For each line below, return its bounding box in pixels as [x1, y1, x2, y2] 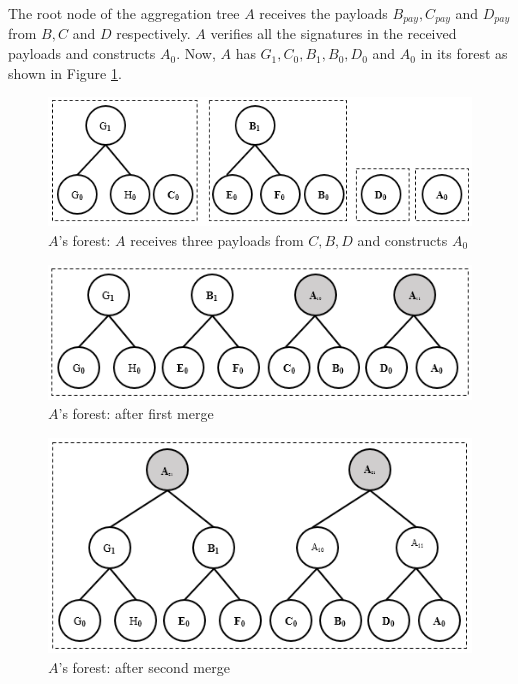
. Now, [176, 43, 216, 64]
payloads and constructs [8, 43, 156, 64]
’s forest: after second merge [58, 656, 230, 677]
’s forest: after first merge [58, 403, 214, 424]
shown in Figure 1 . [8, 62, 122, 83]
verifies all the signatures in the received [210, 23, 457, 44]
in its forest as [420, 43, 508, 64]
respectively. [116, 23, 191, 44]
